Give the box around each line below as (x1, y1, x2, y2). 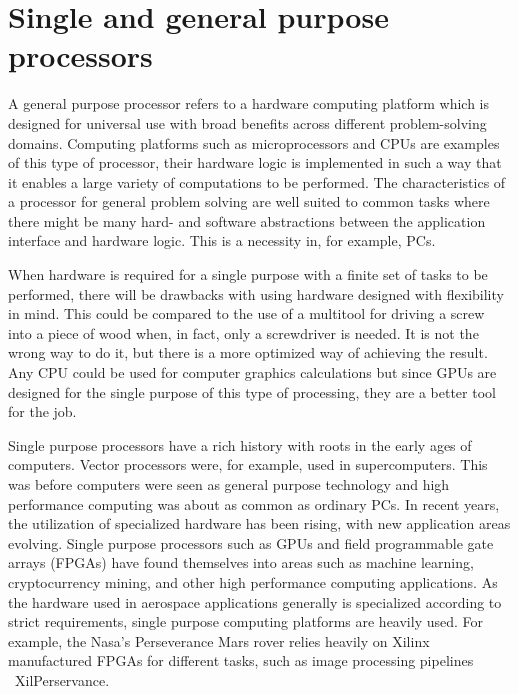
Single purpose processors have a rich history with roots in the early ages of (8, 434, 472, 455)
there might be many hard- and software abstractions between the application (8, 210, 486, 231)
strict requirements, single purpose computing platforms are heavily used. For (8, 611, 484, 632)
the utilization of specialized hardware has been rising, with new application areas (8, 513, 511, 534)
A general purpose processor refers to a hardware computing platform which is (8, 93, 490, 114)
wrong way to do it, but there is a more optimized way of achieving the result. (8, 342, 488, 363)
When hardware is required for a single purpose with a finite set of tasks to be (8, 264, 488, 285)
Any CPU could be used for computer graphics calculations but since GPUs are (8, 362, 497, 383)
